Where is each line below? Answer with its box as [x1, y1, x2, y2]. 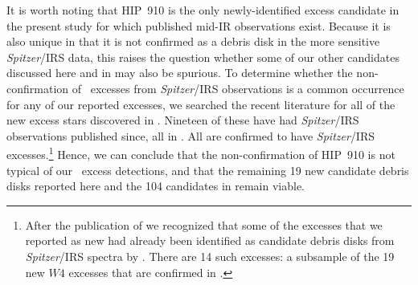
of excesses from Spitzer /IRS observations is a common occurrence [72, 79, 404, 96]
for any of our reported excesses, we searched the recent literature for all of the [6, 96, 395, 112]
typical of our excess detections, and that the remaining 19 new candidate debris [6, 161, 409, 178]
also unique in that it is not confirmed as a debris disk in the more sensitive [6, 33, 380, 50]
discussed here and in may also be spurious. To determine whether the [6, 64, 353, 81]
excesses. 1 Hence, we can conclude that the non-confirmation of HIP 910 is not [6, 144, 395, 162]
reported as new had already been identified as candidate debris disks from [25, 232, 395, 249]
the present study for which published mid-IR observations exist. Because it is [6, 17, 391, 34]
